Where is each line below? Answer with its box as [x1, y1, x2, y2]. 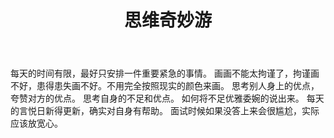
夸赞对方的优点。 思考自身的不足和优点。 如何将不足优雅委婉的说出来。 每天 [10, 92, 325, 105]
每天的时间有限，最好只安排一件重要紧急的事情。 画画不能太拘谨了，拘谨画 [10, 67, 320, 80]
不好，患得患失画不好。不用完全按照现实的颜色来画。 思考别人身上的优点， [10, 80, 320, 92]
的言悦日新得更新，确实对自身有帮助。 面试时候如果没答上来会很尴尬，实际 [10, 105, 320, 117]
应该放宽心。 [10, 117, 63, 130]
